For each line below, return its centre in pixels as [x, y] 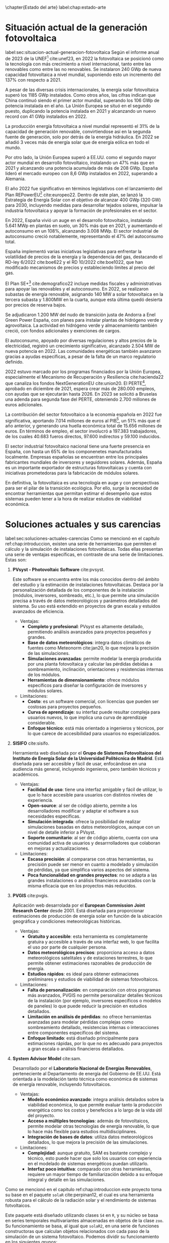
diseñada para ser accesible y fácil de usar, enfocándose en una [79, 764]
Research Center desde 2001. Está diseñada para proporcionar [78, 911]
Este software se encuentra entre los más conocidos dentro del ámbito [86, 579]
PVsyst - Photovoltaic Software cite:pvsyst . [58, 570]
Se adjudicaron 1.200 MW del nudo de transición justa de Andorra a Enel [80, 315]
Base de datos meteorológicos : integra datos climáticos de [89, 643]
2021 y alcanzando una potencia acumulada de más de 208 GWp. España [81, 168]
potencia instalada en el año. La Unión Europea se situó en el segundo [78, 106]
